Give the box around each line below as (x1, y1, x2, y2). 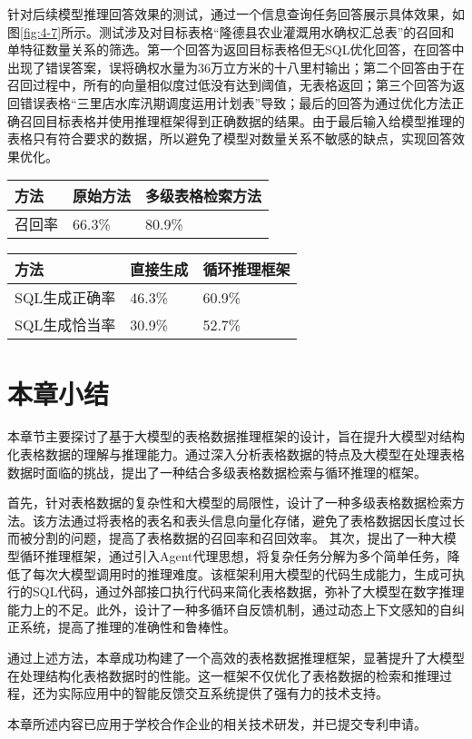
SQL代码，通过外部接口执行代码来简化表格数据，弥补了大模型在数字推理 (32, 582, 465, 601)
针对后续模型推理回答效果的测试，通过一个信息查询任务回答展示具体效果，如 (7, 5, 465, 23)
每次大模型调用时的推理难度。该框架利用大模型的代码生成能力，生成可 (32, 564, 452, 583)
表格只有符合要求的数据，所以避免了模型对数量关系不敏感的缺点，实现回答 (7, 129, 452, 148)
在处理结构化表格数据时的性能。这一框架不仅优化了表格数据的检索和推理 (7, 665, 439, 685)
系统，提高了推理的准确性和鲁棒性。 (19, 617, 236, 636)
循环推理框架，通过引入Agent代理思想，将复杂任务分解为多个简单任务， (19, 547, 447, 566)
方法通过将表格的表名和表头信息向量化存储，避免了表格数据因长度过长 (44, 510, 465, 529)
